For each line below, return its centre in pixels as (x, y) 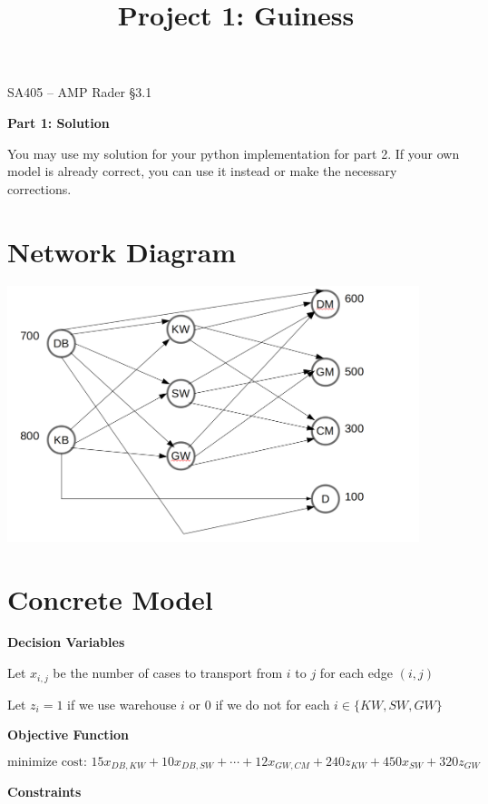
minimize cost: (47, 762)
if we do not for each (273, 704)
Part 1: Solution (59, 122)
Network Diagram (122, 251)
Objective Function (68, 735)
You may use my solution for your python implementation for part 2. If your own (234, 153)
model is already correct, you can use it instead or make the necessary (202, 171)
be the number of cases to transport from (168, 673)
